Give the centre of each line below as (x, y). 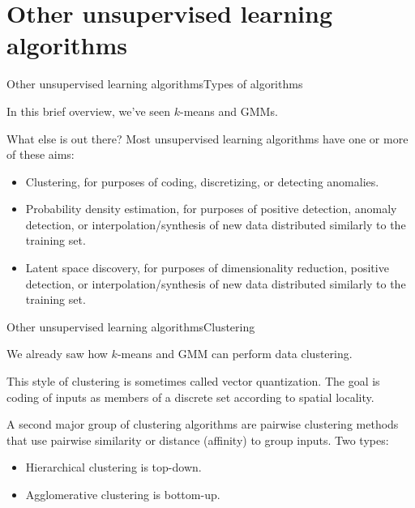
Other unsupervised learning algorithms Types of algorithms (155, 84)
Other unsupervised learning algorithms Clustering (131, 326)
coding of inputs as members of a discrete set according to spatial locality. (190, 397)
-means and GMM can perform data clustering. (235, 354)
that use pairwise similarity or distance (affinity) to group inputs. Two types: (198, 440)
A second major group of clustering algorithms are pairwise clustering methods (203, 424)
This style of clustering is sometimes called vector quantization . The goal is (193, 381)
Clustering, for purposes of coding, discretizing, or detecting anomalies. (202, 181)
